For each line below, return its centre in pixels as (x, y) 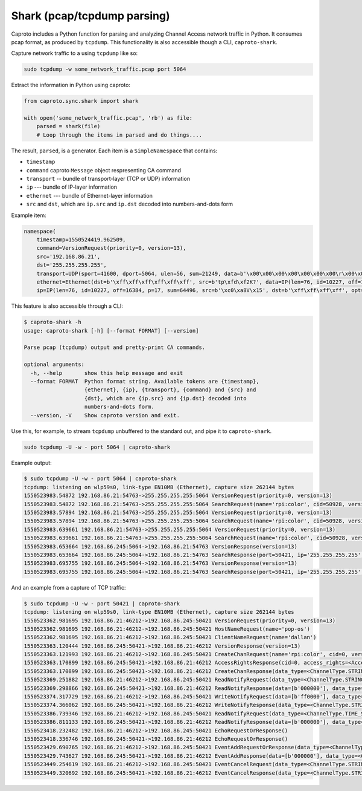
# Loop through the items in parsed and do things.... (119, 135)
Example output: (31, 463)
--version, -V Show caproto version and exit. (105, 415)
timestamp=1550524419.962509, (81, 239)
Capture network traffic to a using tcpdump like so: (75, 53)
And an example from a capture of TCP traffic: (68, 587)
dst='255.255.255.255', (71, 265)
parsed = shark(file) (68, 126)
